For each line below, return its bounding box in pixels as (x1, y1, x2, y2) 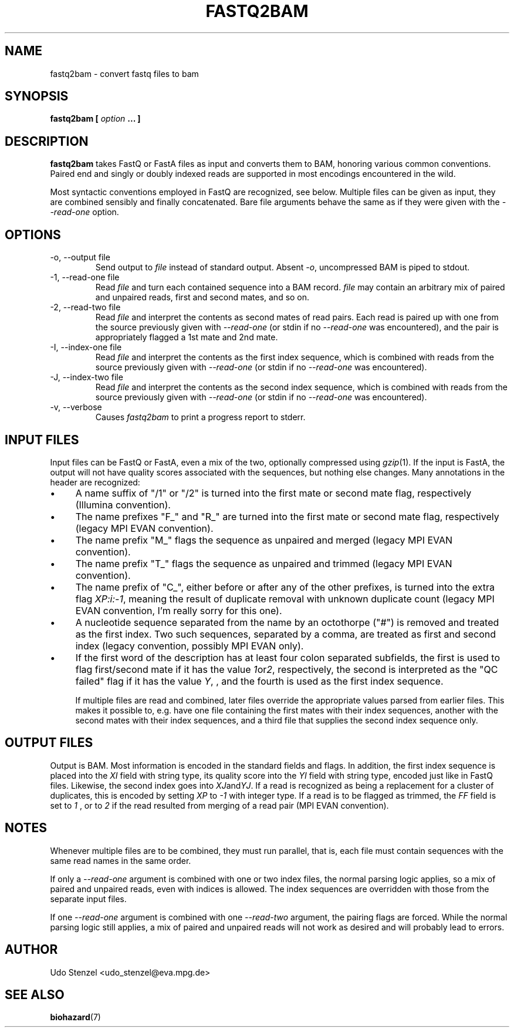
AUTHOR (5, 942, 58, 957)
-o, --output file (50, 252, 110, 263)
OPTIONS (5, 227, 61, 242)
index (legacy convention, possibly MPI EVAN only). (75, 639, 304, 652)
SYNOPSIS (5, 89, 69, 104)
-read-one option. (50, 207, 119, 217)
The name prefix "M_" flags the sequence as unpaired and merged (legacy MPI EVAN (75, 534, 453, 546)
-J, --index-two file (50, 372, 123, 383)
